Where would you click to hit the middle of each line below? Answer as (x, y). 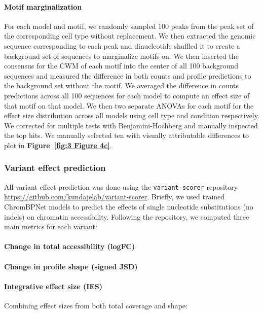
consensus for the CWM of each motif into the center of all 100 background (121, 66)
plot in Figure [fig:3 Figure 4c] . (58, 145)
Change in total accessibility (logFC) (70, 246)
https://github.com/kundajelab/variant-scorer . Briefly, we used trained (115, 197)
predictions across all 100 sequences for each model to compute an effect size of (127, 95)
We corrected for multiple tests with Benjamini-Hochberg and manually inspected (131, 125)
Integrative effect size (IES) (53, 286)
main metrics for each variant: (51, 226)
